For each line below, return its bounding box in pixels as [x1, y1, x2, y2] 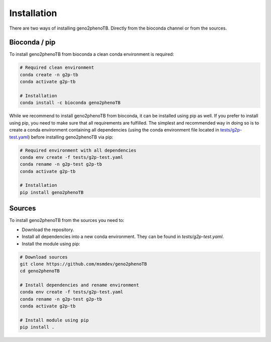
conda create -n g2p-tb [20, 72, 79, 77]
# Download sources [20, 254, 68, 260]
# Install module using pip [20, 317, 89, 323]
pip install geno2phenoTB [20, 189, 84, 195]
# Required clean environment [20, 65, 94, 70]
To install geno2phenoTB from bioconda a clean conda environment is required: [9, 51, 174, 57]
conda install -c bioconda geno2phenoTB [20, 100, 120, 105]
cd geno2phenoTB [20, 268, 60, 274]
